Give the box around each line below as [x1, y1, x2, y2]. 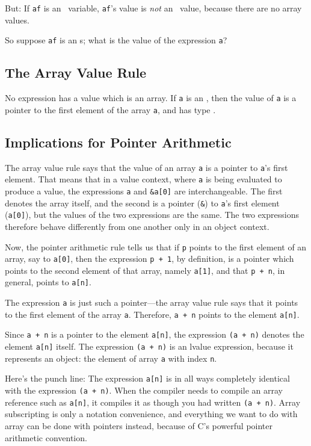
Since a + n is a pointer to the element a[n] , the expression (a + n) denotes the [5, 328, 304, 341]
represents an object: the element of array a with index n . [5, 352, 217, 364]
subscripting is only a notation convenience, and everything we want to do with [5, 407, 298, 420]
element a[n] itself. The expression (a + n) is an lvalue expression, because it [5, 340, 294, 353]
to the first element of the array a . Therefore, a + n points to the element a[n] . [5, 308, 300, 320]
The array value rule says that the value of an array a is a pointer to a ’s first [5, 161, 288, 173]
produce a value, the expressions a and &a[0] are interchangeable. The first [5, 184, 283, 197]
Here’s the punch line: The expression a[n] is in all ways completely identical [5, 372, 290, 385]
